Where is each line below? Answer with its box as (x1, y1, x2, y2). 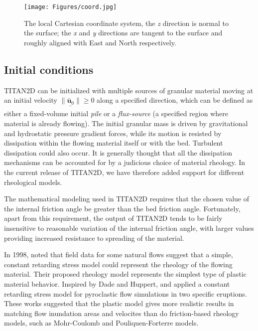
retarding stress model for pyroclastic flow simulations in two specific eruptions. (4, 288, 247, 299)
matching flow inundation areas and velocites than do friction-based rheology (4, 308, 239, 318)
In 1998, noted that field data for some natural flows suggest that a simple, (4, 249, 233, 260)
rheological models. (4, 176, 62, 187)
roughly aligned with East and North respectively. (24, 37, 176, 47)
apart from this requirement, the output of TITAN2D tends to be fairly (4, 213, 223, 223)
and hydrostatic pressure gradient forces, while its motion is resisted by (4, 128, 222, 138)
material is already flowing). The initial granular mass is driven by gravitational (4, 118, 248, 129)
